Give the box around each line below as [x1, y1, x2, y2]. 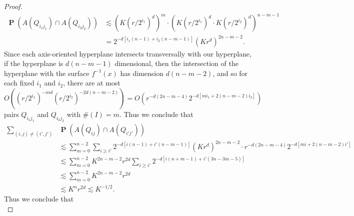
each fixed [4, 77, 34, 88]
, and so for [212, 67, 248, 78]
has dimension [120, 67, 163, 78]
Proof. [4, 1, 22, 11]
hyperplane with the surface [4, 67, 89, 78]
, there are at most [63, 77, 120, 88]
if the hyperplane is [4, 58, 63, 68]
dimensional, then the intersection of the [114, 58, 238, 68]
